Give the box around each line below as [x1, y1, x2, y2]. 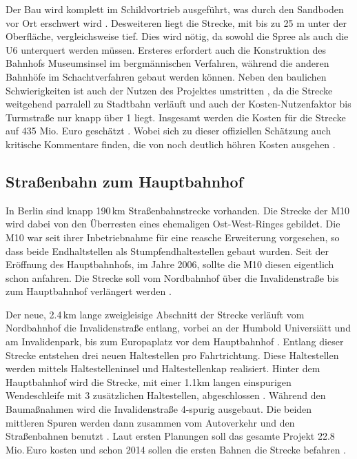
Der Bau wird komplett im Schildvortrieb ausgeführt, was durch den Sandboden [6, 2, 344, 16]
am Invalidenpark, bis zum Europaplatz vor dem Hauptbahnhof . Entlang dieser [6, 334, 344, 349]
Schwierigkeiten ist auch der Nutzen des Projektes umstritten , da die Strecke [6, 83, 333, 97]
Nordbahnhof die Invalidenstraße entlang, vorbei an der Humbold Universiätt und [6, 320, 351, 335]
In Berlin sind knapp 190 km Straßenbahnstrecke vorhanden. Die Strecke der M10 [6, 203, 349, 217]
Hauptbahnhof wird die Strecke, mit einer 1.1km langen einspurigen [6, 374, 292, 389]
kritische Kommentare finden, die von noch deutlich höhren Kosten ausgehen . [6, 136, 336, 151]
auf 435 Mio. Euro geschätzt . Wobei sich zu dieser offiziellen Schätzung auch [6, 123, 331, 138]
